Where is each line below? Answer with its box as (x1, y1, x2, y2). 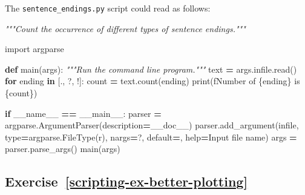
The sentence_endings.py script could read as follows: (5, 2, 211, 14)
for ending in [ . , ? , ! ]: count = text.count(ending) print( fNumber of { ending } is (5, 74, 300, 87)
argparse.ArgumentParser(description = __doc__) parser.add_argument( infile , (5, 119, 299, 131)
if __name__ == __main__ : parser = (5, 107, 162, 119)
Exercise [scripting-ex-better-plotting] (5, 172, 248, 191)
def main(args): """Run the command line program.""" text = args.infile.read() (5, 62, 297, 75)
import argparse (5, 42, 64, 55)
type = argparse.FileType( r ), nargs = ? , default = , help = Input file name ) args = (5, 130, 297, 143)
